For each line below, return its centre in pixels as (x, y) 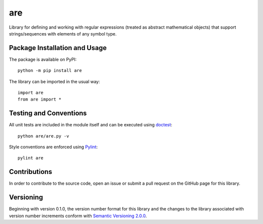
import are (31, 93)
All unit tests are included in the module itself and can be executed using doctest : (91, 125)
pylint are (31, 158)
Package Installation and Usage (58, 48)
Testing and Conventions (48, 113)
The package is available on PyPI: (43, 59)
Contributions (30, 172)
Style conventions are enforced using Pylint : (53, 147)
